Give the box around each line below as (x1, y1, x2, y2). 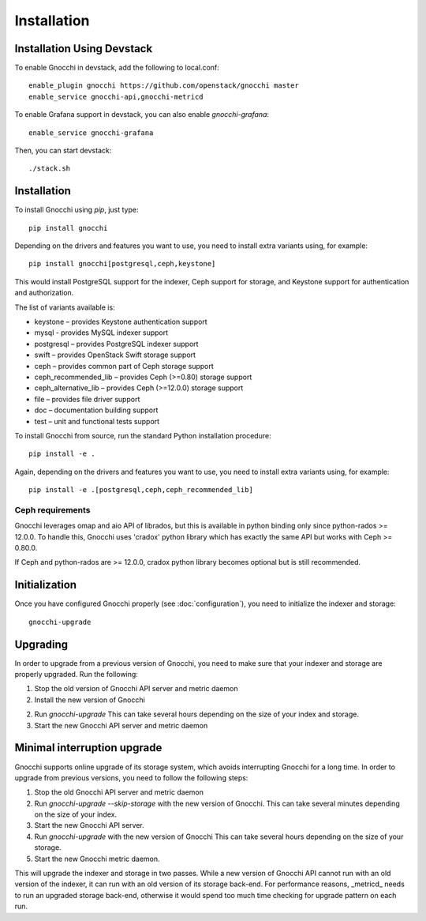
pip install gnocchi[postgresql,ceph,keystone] (28, 259, 216, 269)
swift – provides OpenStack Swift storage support (34, 350, 196, 359)
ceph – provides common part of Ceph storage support (34, 361, 215, 370)
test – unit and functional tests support (34, 416, 160, 426)
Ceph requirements (14, 504, 91, 515)
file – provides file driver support (34, 394, 140, 404)
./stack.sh (28, 164, 71, 173)
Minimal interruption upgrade (14, 741, 163, 754)
